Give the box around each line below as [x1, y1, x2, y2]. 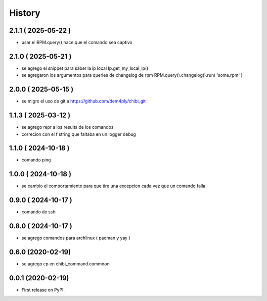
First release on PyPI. [21, 287, 65, 293]
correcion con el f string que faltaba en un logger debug [21, 131, 136, 137]
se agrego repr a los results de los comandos [21, 124, 114, 130]
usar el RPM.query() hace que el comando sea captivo [21, 40, 133, 46]
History [9, 7, 41, 18]
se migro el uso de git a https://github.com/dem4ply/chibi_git [21, 98, 146, 104]
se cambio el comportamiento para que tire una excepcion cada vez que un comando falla [21, 183, 206, 189]
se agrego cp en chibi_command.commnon [21, 261, 110, 267]
